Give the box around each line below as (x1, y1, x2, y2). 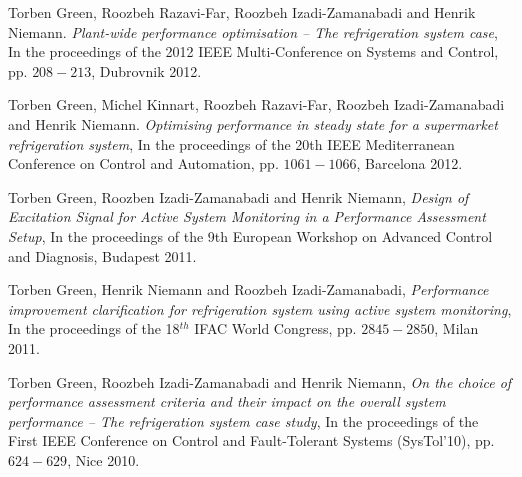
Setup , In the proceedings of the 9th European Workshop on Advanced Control (8, 225, 493, 246)
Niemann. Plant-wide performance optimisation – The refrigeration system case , (8, 21, 498, 42)
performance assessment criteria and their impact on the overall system (8, 391, 446, 412)
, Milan (434, 318, 479, 339)
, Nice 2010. (67, 449, 140, 470)
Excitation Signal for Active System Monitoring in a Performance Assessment (8, 206, 486, 227)
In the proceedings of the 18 (8, 318, 180, 339)
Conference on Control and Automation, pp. (8, 153, 279, 174)
